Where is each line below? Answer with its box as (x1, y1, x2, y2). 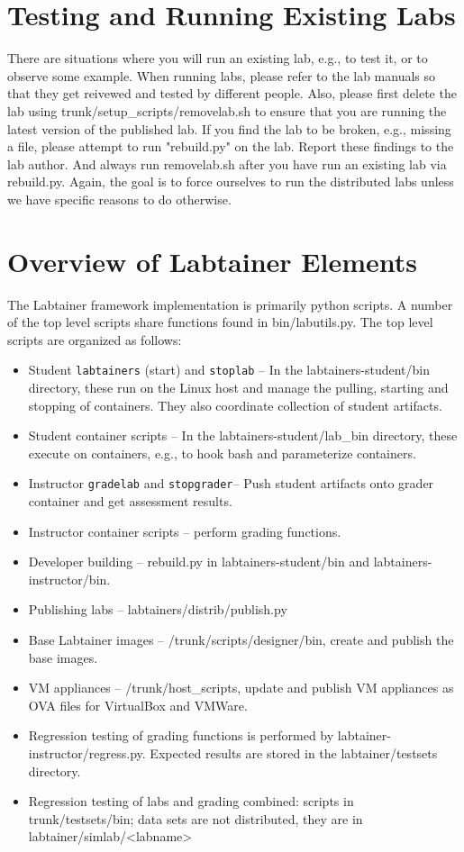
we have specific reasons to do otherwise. (7, 189, 232, 208)
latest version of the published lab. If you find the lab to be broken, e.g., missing (7, 119, 451, 138)
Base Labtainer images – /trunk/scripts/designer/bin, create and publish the (28, 630, 454, 649)
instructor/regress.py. (28, 744, 146, 762)
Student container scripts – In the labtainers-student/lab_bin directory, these (28, 426, 458, 445)
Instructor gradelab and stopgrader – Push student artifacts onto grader (28, 474, 434, 493)
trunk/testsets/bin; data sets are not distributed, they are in (28, 809, 363, 828)
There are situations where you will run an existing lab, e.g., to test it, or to (7, 49, 428, 68)
